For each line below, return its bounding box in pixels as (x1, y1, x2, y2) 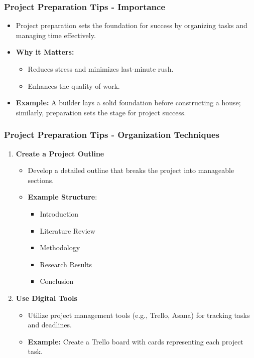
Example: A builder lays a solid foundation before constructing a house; (16, 97, 241, 108)
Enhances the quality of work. (28, 80, 120, 91)
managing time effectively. (16, 30, 96, 40)
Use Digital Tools (16, 292, 77, 303)
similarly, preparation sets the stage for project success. (16, 107, 186, 117)
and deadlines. (28, 319, 72, 330)
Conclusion (40, 276, 74, 286)
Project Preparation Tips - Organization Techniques (4, 128, 220, 141)
